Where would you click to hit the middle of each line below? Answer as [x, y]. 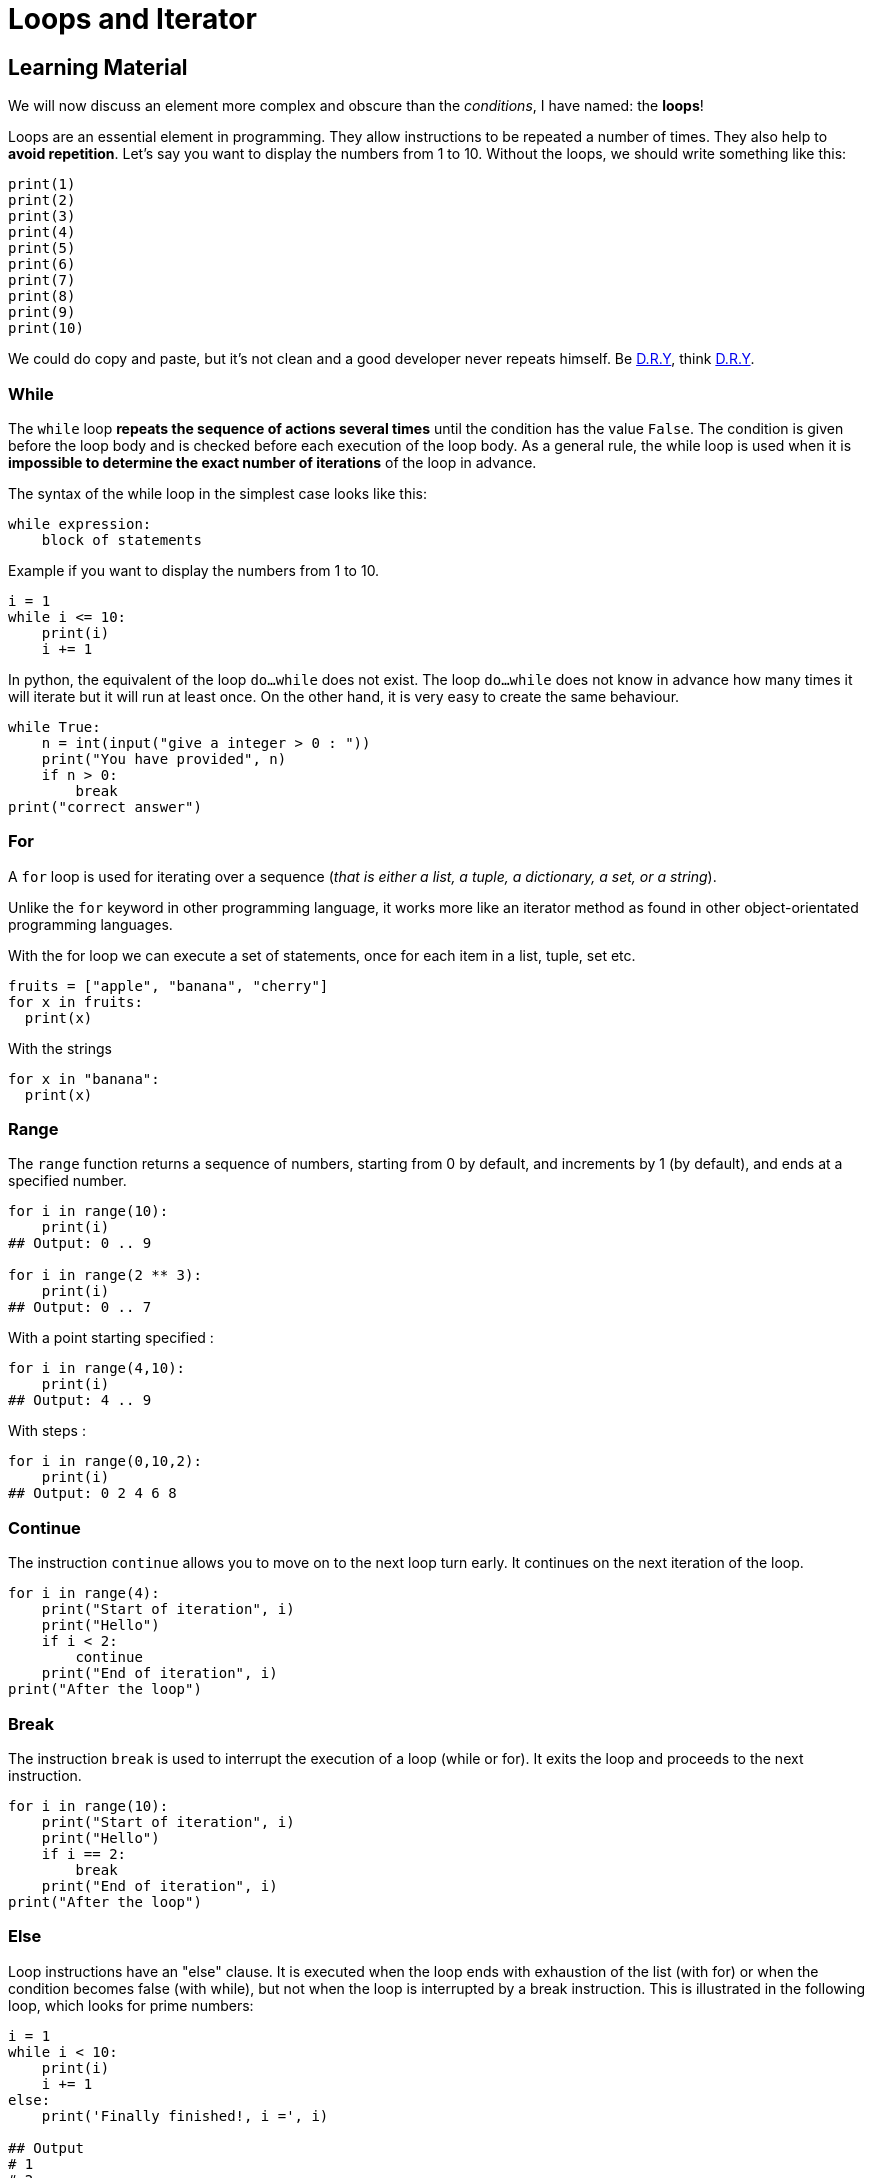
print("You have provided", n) [164, 758]
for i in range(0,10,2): [105, 1461]
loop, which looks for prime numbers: [131, 2005]
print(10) [46, 328]
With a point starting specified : [111, 1338]
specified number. [67, 1181]
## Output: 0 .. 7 [80, 1307]
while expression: [80, 523]
